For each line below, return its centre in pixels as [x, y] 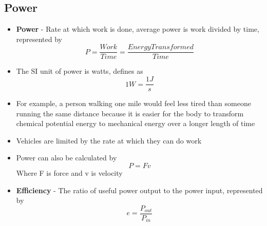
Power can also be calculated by [66, 158]
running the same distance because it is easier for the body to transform [130, 113]
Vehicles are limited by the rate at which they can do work [109, 140]
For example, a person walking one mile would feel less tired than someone [133, 103]
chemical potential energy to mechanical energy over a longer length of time [136, 123]
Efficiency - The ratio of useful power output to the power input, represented [139, 190]
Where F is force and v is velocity [69, 173]
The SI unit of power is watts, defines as [80, 71]
